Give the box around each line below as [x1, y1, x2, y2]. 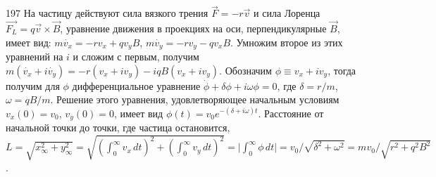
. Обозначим [219, 63, 272, 77]
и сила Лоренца [254, 6, 320, 20]
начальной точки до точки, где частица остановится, [6, 120, 230, 135]
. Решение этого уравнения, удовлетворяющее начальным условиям [50, 92, 340, 107]
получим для [6, 78, 60, 93]
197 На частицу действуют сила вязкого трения [6, 6, 208, 20]
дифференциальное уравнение [72, 78, 201, 93]
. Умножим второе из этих [230, 34, 343, 49]
